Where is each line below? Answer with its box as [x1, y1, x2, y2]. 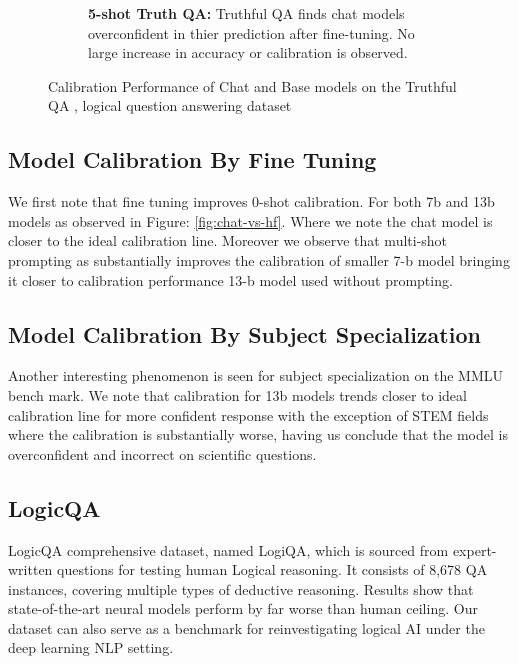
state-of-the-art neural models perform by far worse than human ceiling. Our [8, 598, 478, 619]
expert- [452, 539, 497, 560]
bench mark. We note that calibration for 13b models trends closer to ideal [8, 384, 467, 405]
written [8, 559, 53, 580]
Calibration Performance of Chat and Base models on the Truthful [48, 75, 457, 96]
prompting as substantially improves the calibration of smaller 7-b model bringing [8, 249, 510, 270]
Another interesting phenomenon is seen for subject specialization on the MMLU [8, 365, 503, 386]
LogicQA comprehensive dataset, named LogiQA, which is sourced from [8, 539, 449, 560]
